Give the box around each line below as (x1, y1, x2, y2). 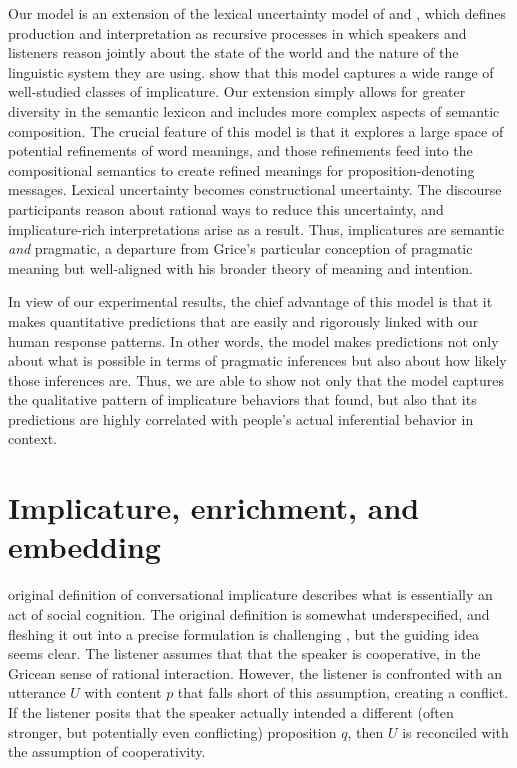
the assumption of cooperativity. (8, 741, 206, 762)
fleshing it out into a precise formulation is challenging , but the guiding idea (8, 623, 479, 644)
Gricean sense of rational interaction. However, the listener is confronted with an (8, 662, 503, 683)
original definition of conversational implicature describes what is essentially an (8, 584, 493, 605)
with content (84, 682, 162, 703)
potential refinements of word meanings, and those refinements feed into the (8, 140, 473, 161)
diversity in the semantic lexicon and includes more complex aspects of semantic (8, 100, 500, 121)
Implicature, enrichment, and (8, 487, 420, 528)
